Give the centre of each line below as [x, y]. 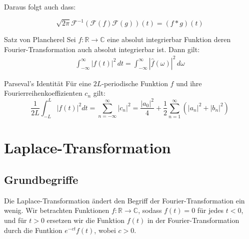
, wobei [105, 230]
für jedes [210, 210]
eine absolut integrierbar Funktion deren [169, 39]
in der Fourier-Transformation [193, 220]
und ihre [189, 83]
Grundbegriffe [41, 180]
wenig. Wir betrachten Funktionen [57, 210]
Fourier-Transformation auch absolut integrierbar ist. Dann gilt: [102, 49]
